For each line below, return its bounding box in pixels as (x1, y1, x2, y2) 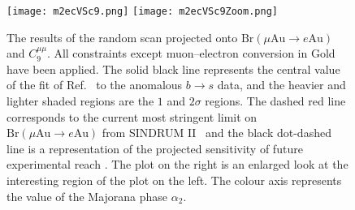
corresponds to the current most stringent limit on (6, 108, 258, 125)
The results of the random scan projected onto (6, 28, 238, 45)
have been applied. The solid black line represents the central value (6, 60, 340, 77)
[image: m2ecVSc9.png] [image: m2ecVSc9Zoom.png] (6, 6, 278, 17)
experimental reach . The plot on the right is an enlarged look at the (6, 156, 349, 173)
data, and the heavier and (217, 76, 346, 93)
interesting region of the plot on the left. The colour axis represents (6, 172, 342, 188)
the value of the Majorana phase (6, 187, 168, 204)
